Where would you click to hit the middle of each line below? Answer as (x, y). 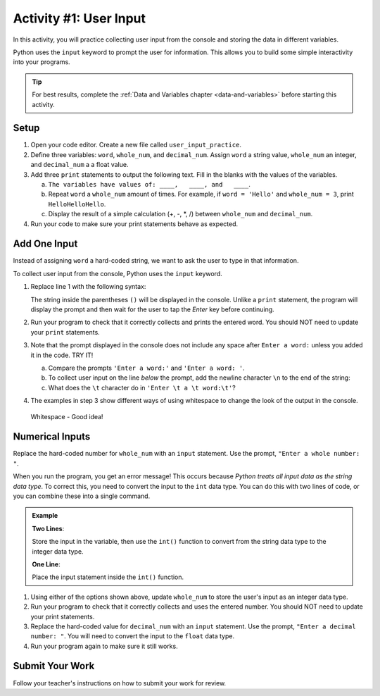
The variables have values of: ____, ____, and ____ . (150, 184)
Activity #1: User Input (80, 18)
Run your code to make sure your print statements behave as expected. (134, 224)
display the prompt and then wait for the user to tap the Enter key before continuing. (152, 309)
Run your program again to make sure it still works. (104, 646)
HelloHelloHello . (77, 204)
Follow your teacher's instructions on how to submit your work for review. (120, 683)
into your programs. (42, 62)
